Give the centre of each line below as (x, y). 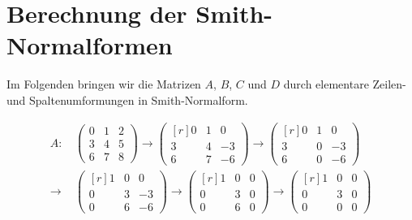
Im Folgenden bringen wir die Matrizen (104, 84)
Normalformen (90, 45)
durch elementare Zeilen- (345, 84)
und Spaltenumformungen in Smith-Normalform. (127, 99)
